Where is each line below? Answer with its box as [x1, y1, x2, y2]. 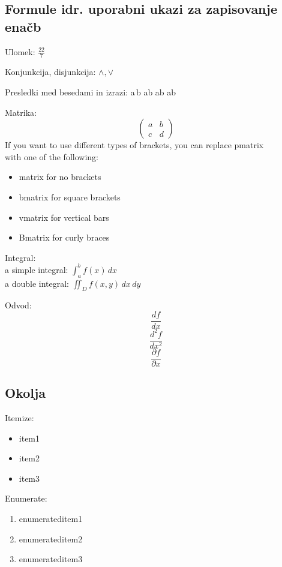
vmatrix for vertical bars [19, 211, 109, 223]
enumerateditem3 [19, 553, 83, 565]
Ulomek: [5, 45, 35, 58]
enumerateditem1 [19, 512, 83, 524]
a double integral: [5, 277, 70, 289]
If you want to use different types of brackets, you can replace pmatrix [5, 139, 264, 151]
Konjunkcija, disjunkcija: [5, 65, 96, 78]
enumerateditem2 [19, 532, 83, 545]
